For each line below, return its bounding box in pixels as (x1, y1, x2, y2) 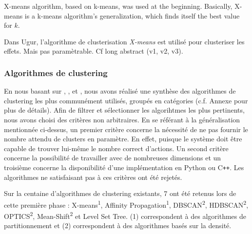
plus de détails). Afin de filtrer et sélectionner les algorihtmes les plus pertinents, (4, 105, 245, 115)
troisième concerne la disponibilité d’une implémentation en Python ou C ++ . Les (4, 162, 244, 172)
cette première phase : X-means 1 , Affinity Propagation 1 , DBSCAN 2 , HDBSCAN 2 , (4, 198, 249, 210)
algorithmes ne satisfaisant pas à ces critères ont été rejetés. (4, 172, 182, 182)
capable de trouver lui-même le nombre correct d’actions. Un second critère (4, 143, 229, 153)
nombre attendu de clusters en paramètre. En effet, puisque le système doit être (4, 134, 242, 144)
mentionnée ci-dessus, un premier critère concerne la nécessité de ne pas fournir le (4, 124, 248, 134)
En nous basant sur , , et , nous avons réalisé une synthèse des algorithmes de (4, 86, 236, 96)
